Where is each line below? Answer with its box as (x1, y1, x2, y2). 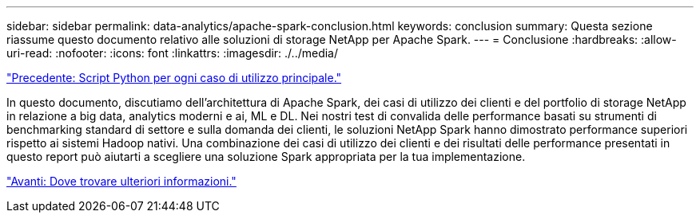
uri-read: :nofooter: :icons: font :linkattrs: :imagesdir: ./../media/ (6, 46, 339, 60)
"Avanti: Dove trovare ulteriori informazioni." (6, 174, 237, 188)
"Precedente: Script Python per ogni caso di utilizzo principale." (6, 71, 342, 84)
